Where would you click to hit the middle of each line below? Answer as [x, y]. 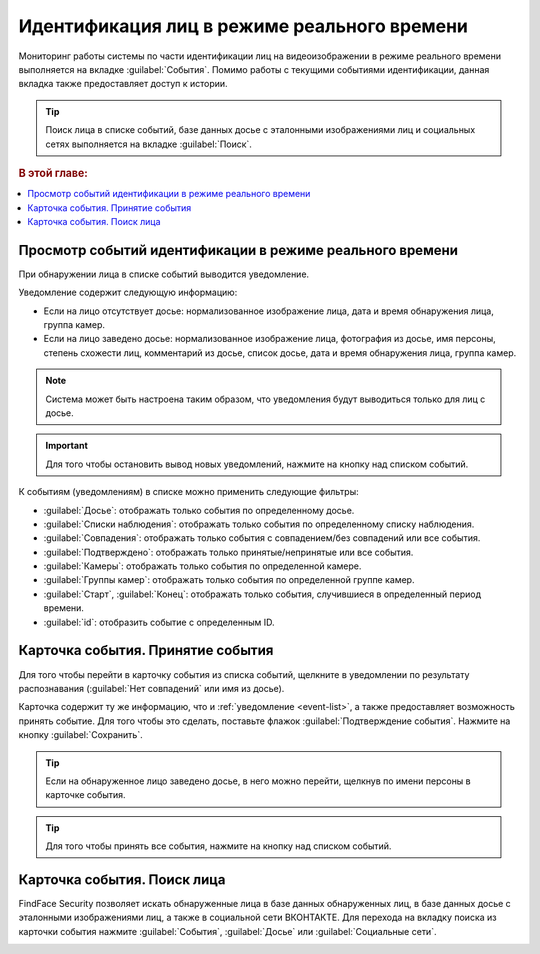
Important [67, 446]
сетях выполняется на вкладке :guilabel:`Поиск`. [148, 144]
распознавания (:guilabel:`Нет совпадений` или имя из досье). [151, 688]
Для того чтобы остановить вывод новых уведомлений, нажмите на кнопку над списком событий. [257, 464]
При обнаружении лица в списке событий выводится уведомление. [164, 274]
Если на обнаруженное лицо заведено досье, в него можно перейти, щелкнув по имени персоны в [258, 781]
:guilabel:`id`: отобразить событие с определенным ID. [159, 622]
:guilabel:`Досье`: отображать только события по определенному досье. [199, 510]
